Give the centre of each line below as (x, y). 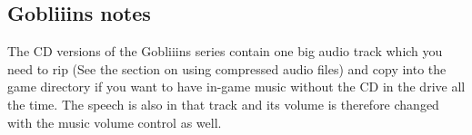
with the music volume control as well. (115, 122)
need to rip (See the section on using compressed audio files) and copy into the (227, 68)
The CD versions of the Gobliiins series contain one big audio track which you (225, 51)
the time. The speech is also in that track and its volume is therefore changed (223, 104)
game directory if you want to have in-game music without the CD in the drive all (236, 87)
